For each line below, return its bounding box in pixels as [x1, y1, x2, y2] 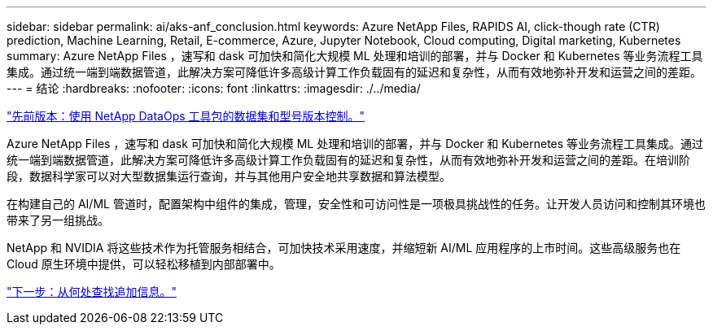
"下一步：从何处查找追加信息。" [7, 285, 177, 298]
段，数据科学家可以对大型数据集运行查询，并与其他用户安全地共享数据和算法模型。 [7, 169, 451, 183]
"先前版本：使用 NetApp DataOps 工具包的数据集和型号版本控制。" [7, 109, 365, 123]
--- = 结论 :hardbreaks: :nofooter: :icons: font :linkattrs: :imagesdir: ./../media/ [7, 81, 421, 95]
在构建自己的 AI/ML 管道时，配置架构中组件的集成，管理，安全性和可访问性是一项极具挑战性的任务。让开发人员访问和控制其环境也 [7, 197, 706, 211]
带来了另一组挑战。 [7, 213, 109, 227]
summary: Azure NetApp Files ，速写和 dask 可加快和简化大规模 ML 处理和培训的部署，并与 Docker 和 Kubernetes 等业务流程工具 [7, 49, 703, 63]
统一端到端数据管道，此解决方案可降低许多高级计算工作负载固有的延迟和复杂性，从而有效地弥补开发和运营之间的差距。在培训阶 [7, 153, 690, 167]
